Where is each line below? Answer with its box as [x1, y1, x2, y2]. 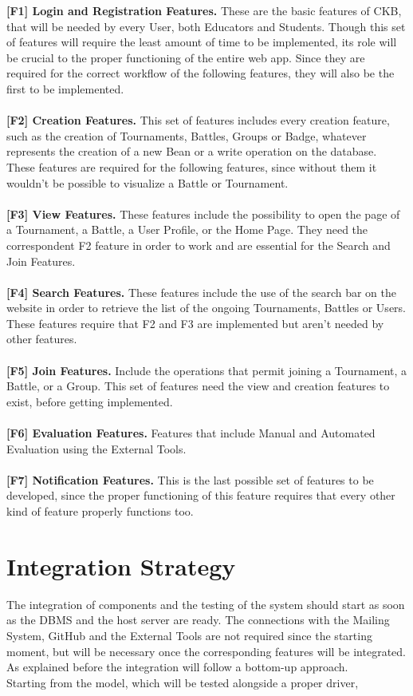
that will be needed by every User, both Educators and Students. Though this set [6, 18, 406, 34]
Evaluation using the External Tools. [6, 440, 187, 457]
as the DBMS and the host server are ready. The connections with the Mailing [6, 611, 390, 628]
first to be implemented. [6, 80, 124, 97]
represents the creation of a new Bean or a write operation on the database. [6, 143, 377, 160]
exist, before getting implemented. [6, 393, 173, 409]
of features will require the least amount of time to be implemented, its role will [6, 34, 397, 50]
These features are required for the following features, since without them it [6, 158, 377, 175]
